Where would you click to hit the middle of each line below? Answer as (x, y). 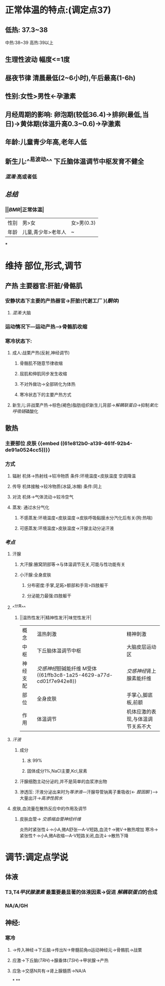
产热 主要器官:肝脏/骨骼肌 (44, 286)
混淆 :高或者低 (21, 177)
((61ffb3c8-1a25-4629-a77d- (75, 675)
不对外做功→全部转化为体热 (47, 384)
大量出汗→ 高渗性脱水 (41, 798)
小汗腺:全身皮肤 (35, 575)
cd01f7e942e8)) (57, 681)
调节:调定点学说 (37, 857)
